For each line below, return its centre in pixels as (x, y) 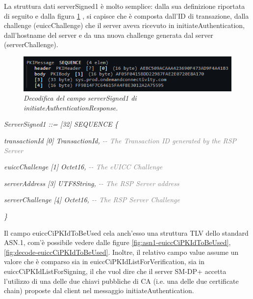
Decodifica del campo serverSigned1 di (80, 98)
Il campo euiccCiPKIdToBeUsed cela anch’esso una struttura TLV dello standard (126, 232)
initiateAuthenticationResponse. (71, 107)
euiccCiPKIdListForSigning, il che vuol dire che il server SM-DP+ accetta (115, 271)
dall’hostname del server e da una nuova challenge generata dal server (109, 35)
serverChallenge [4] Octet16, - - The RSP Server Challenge (92, 200)
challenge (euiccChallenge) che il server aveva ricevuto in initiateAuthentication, (124, 25)
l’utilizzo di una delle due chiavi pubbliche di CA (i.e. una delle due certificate (121, 281)
